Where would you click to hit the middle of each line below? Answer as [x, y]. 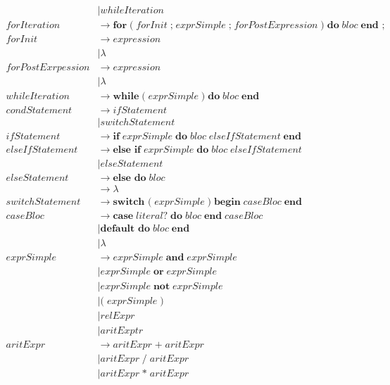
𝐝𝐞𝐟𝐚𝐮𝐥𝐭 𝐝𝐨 [125, 228]
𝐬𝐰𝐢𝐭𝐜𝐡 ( [132, 202]
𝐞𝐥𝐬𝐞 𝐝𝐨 [130, 178]
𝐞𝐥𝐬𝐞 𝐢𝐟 [127, 150]
